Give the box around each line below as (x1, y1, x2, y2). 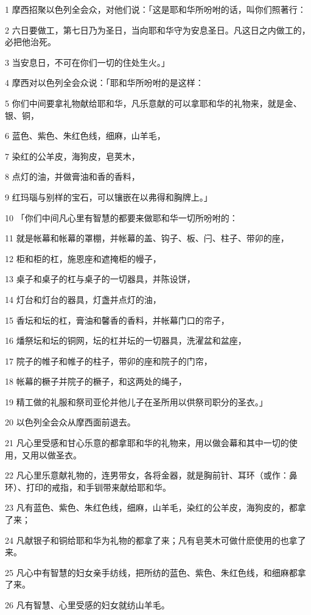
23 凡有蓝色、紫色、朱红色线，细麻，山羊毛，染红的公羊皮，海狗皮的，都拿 (5, 501, 306, 514)
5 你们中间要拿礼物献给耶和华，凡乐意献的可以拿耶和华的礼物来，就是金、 (5, 96, 302, 109)
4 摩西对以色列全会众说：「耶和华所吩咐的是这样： (5, 76, 204, 89)
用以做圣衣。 (30, 448, 82, 461)
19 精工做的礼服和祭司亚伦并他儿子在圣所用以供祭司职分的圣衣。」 (5, 395, 268, 408)
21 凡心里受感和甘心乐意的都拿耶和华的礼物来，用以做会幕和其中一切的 (5, 436, 289, 449)
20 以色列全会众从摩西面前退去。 (5, 416, 136, 428)
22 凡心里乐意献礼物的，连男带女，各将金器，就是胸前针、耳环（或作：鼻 (5, 469, 298, 482)
